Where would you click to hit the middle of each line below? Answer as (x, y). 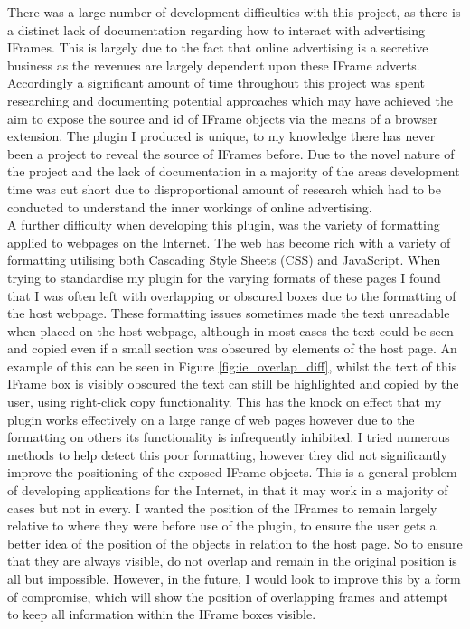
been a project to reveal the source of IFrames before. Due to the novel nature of (231, 153)
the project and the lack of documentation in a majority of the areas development (234, 171)
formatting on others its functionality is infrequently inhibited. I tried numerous (229, 437)
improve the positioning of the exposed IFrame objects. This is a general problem (232, 472)
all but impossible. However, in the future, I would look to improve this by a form (234, 578)
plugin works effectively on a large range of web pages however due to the (211, 419)
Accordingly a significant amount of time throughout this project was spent (216, 83)
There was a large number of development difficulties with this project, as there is (234, 12)
